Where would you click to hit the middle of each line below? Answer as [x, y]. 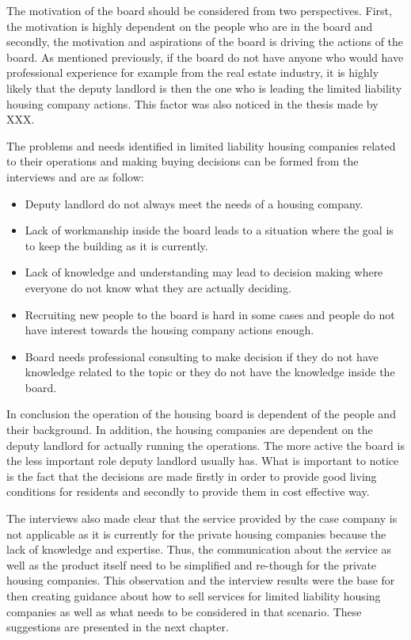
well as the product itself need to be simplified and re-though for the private [192, 564]
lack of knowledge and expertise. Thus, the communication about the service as [199, 549]
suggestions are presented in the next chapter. [118, 627]
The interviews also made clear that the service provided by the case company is [202, 518]
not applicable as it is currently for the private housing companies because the [196, 533]
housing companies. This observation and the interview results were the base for [201, 580]
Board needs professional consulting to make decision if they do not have [202, 356]
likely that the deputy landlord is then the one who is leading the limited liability [204, 88]
